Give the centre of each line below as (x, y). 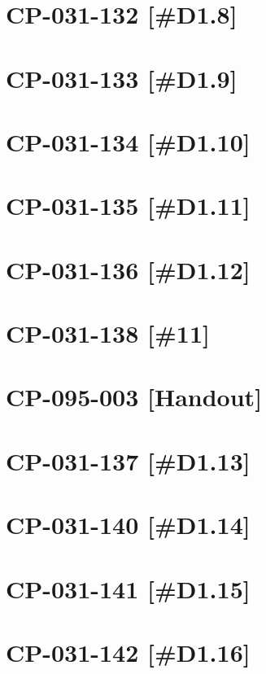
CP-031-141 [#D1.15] (128, 588)
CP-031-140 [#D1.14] (128, 525)
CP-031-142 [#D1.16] (128, 652)
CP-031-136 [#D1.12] (128, 269)
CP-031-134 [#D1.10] (128, 141)
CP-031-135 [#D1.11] (128, 206)
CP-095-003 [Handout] (134, 397)
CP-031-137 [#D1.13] (128, 460)
